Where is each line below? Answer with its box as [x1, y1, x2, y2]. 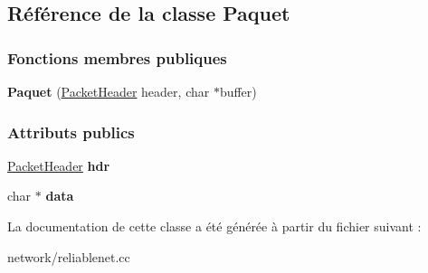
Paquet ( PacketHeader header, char [7, 82, 210, 100]
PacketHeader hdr [7, 155, 110, 174]
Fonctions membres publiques [7, 46, 227, 69]
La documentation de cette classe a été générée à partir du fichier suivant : [7, 217, 422, 235]
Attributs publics [7, 120, 135, 143]
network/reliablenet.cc [7, 247, 130, 266]
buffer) [219, 82, 257, 100]
